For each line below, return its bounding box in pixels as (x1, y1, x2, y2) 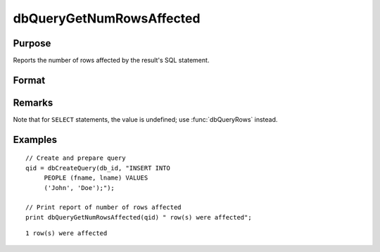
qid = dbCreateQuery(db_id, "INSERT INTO (25, 164, 170, 172)
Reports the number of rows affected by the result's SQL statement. (13, 56, 210, 65)
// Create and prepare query (25, 154, 126, 162)
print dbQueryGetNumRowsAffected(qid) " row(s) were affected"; (25, 213, 253, 221)
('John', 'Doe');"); (44, 184, 115, 191)
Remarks (13, 96, 53, 108)
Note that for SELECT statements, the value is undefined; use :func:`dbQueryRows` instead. (13, 115, 278, 123)
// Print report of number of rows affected (25, 203, 182, 211)
